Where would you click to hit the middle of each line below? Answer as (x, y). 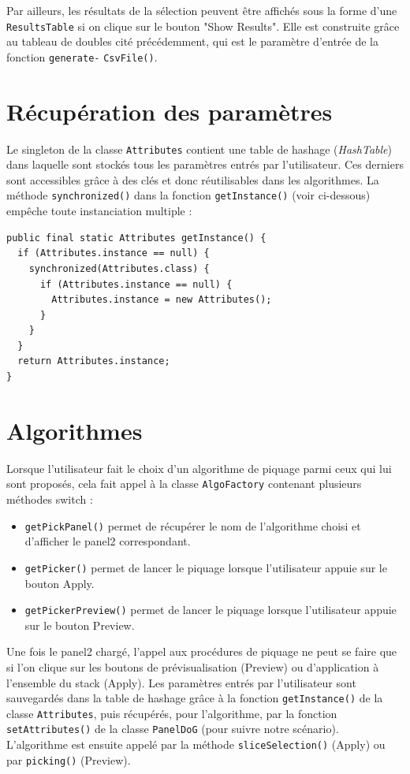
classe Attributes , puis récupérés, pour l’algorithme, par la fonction (172, 713)
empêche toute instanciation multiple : (99, 211)
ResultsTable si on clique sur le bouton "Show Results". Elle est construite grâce (203, 26)
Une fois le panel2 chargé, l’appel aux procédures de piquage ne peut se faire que (202, 651)
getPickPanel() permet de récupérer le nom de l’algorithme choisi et (193, 525)
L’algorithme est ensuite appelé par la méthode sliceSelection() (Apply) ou (196, 744)
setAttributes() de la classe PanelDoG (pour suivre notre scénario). (173, 729)
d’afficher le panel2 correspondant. (108, 541)
